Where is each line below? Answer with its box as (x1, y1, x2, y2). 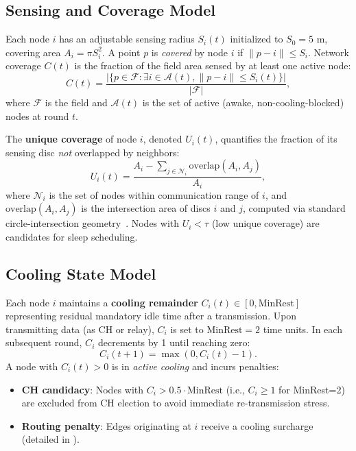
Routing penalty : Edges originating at (21, 418, 191, 432)
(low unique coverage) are (211, 216, 320, 230)
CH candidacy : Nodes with (21, 382, 144, 396)
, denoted (143, 132, 182, 146)
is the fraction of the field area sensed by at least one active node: (74, 58, 351, 73)
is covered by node (151, 45, 228, 59)
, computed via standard (242, 201, 346, 215)
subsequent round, (5, 335, 82, 350)
